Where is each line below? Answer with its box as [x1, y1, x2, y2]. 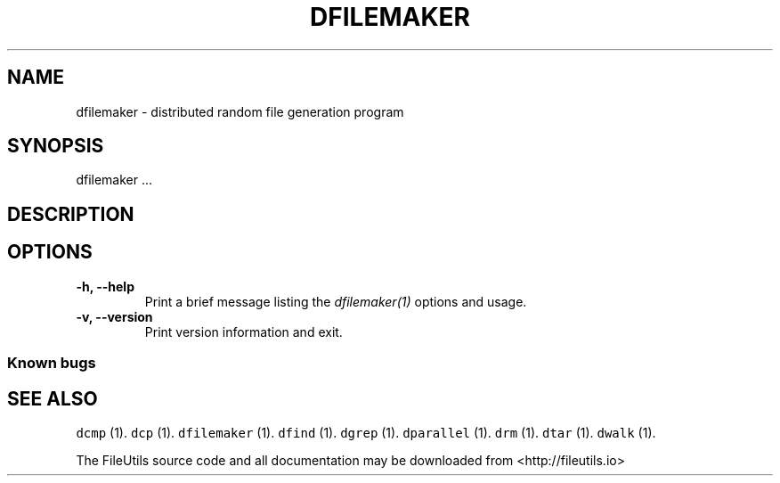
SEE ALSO [7, 387, 98, 410]
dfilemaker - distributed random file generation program [76, 103, 404, 119]
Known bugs [7, 354, 96, 372]
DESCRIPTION [7, 202, 134, 225]
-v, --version [76, 308, 153, 324]
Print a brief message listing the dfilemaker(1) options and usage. [144, 293, 527, 309]
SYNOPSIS [7, 135, 104, 158]
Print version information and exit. [144, 323, 343, 340]
